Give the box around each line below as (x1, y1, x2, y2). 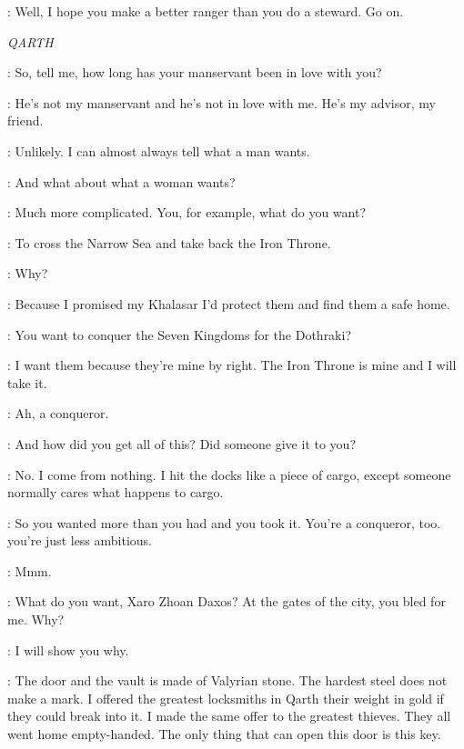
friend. (7, 111, 44, 130)
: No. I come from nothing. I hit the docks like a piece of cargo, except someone (7, 464, 451, 484)
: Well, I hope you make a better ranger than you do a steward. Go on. (7, 2, 404, 20)
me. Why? (7, 610, 65, 629)
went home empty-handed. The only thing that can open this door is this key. (7, 724, 441, 744)
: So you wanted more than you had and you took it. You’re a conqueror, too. (7, 513, 441, 532)
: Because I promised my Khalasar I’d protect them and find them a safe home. (7, 294, 450, 313)
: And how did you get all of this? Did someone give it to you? (7, 434, 356, 453)
